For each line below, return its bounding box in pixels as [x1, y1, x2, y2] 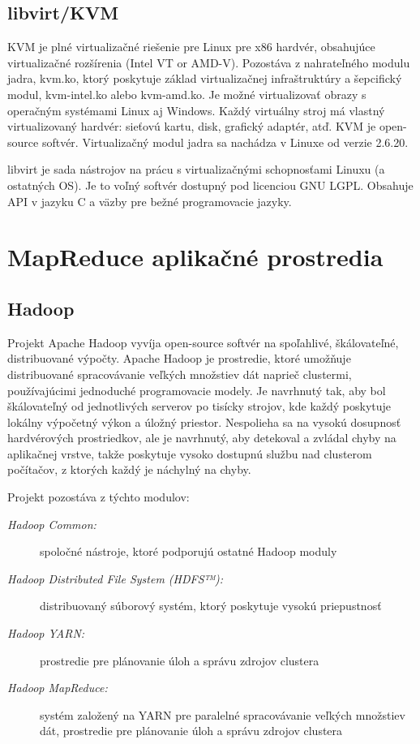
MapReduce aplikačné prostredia [7, 240, 384, 273]
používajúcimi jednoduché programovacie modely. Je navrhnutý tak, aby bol [7, 381, 386, 398]
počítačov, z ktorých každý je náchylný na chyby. [7, 461, 251, 478]
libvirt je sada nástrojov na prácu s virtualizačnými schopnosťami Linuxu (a [7, 161, 385, 178]
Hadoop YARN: [7, 625, 85, 642]
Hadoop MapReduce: [7, 679, 108, 696]
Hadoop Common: [7, 515, 96, 532]
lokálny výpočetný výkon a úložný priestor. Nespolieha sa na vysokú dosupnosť [7, 413, 401, 430]
